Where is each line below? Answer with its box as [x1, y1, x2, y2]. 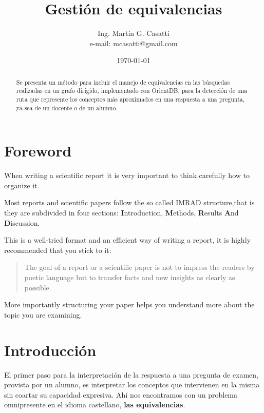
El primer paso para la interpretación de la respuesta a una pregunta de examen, [4, 369, 258, 380]
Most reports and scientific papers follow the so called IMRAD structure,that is [4, 197, 255, 208]
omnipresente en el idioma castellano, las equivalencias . [4, 399, 185, 410]
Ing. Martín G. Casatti [98, 28, 169, 38]
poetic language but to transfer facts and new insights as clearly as [24, 272, 235, 283]
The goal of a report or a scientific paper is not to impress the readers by [24, 262, 255, 272]
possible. [24, 282, 51, 292]
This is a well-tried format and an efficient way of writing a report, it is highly [4, 234, 251, 245]
